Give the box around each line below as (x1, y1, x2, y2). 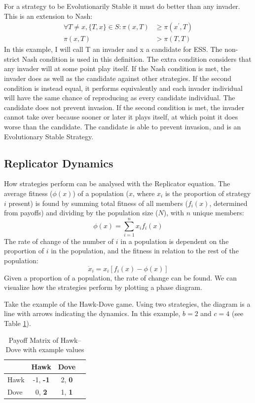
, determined (209, 198, 248, 208)
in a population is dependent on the (120, 236, 229, 246)
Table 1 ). (4, 318, 31, 328)
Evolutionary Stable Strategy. (4, 131, 94, 141)
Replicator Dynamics (4, 155, 113, 170)
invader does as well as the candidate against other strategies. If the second (4, 73, 232, 83)
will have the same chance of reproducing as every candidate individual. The (4, 92, 235, 103)
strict (4, 53, 20, 64)
